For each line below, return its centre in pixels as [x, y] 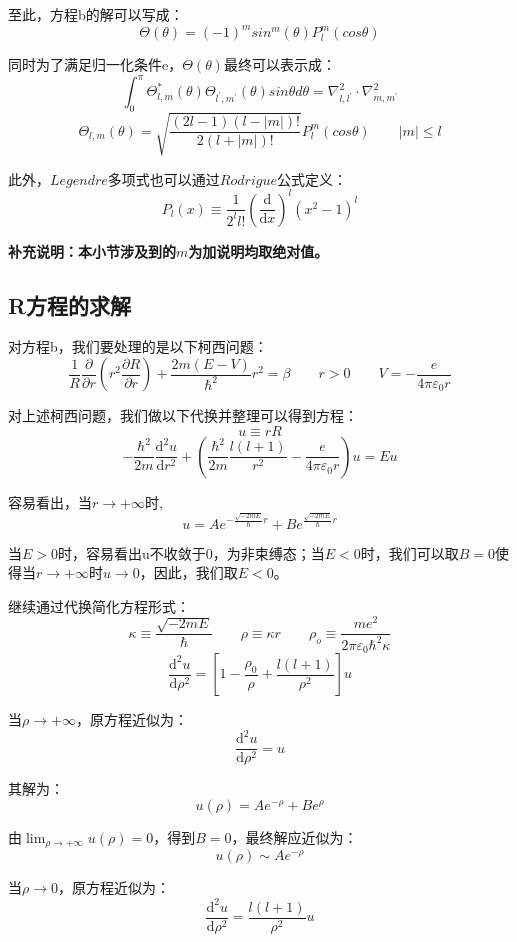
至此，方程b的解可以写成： [96, 14]
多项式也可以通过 [163, 178]
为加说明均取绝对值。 [258, 250]
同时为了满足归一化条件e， [95, 64]
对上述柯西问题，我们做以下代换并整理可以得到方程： [183, 415]
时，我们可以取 [409, 552]
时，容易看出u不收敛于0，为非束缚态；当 [191, 552]
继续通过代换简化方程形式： [99, 605]
